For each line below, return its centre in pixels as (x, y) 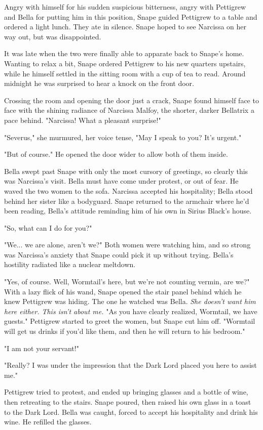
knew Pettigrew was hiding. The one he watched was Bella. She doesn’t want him (130, 301)
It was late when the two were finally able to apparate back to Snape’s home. (124, 53)
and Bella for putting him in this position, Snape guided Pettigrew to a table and (131, 16)
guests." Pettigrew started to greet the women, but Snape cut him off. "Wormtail (130, 321)
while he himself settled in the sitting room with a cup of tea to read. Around (125, 73)
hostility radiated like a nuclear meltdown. (70, 264)
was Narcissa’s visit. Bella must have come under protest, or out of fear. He (121, 181)
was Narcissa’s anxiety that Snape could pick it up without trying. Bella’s (119, 254)
